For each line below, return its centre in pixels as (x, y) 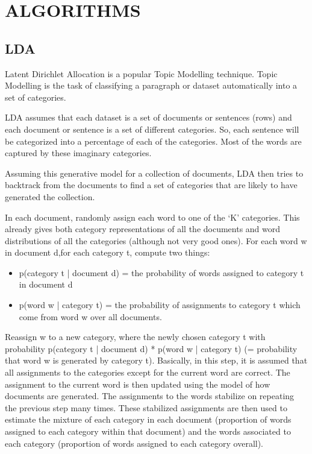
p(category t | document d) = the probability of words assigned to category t (161, 272)
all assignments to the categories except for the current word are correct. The (148, 372)
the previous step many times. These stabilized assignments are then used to (146, 407)
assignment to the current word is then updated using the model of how (138, 384)
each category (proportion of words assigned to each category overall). (134, 443)
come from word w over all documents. (90, 316)
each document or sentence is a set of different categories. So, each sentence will (152, 129)
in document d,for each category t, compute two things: (108, 252)
